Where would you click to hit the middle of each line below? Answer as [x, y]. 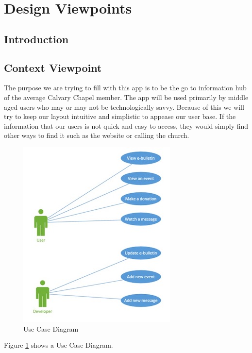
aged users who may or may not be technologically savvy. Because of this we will [124, 107]
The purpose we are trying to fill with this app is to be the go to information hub [125, 88]
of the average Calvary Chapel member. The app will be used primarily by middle [126, 97]
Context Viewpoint [53, 67]
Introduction [36, 39]
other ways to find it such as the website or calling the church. [97, 135]
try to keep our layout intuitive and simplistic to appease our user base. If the [120, 116]
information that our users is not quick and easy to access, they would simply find [126, 126]
